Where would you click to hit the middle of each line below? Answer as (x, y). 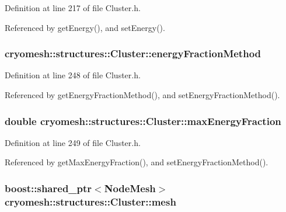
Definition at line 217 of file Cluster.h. (73, 8)
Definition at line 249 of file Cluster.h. (73, 142)
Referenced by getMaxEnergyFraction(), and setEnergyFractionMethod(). (137, 162)
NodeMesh (130, 188)
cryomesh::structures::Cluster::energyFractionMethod (133, 53)
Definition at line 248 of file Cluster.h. (73, 75)
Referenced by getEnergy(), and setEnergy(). (85, 27)
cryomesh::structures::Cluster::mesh (90, 201)
